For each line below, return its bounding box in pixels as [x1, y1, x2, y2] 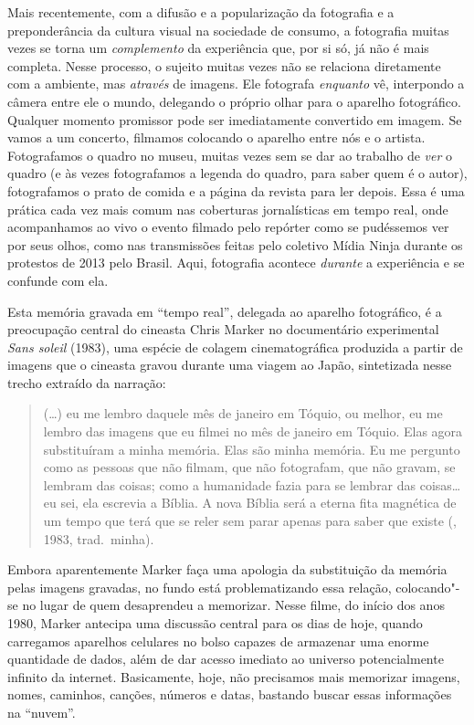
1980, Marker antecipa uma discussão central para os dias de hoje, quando [7, 614, 423, 632]
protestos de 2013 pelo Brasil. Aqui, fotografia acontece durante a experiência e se [7, 253, 465, 272]
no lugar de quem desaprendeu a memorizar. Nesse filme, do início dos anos [22, 595, 445, 615]
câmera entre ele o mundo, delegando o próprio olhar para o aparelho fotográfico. [7, 91, 461, 110]
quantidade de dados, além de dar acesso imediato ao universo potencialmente [7, 649, 444, 668]
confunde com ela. [7, 270, 109, 289]
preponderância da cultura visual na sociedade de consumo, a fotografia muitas [7, 20, 449, 39]
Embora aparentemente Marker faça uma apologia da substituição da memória [7, 560, 448, 579]
